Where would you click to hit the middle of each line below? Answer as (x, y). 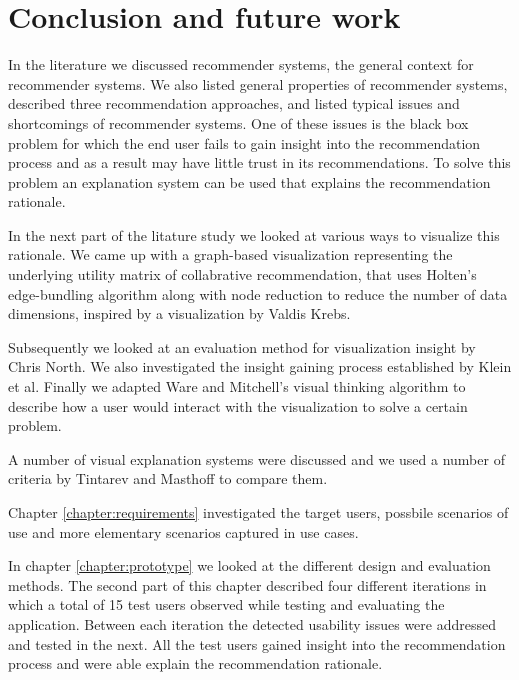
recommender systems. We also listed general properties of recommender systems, (258, 83)
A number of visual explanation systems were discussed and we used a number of (256, 458)
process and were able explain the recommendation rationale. (195, 663)
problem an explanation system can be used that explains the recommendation (249, 181)
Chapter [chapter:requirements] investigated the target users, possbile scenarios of (258, 512)
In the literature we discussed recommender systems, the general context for (241, 64)
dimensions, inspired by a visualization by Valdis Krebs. (179, 313)
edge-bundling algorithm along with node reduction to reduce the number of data (258, 293)
